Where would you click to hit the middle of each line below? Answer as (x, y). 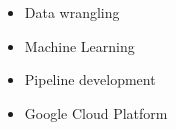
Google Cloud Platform (96, 112)
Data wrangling (72, 12)
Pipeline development (90, 79)
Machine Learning (79, 45)
